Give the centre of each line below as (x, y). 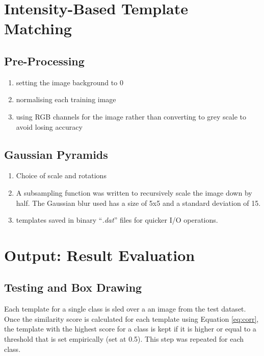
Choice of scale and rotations (61, 175)
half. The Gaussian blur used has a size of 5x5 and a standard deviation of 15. (138, 203)
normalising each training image (66, 99)
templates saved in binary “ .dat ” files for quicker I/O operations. (117, 220)
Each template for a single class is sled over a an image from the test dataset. (125, 309)
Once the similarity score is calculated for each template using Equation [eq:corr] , (131, 318)
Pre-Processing (44, 61)
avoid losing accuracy (49, 126)
